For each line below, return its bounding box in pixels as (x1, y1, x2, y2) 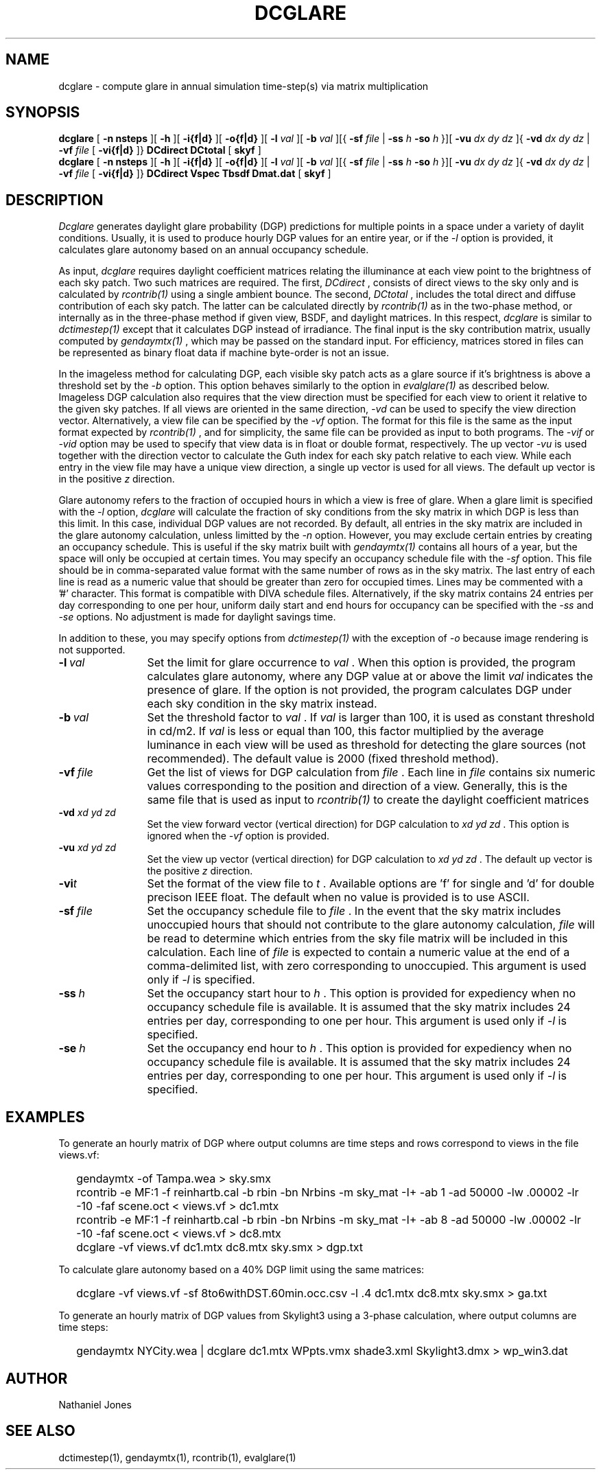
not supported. (58, 644, 126, 656)
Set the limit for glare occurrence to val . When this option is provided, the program (147, 655, 576, 670)
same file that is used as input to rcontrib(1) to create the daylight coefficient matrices (147, 793, 589, 807)
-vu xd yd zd (58, 841, 117, 854)
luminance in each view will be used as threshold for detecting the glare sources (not (147, 738, 586, 752)
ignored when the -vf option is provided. (147, 830, 330, 842)
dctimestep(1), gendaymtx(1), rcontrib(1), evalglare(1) (58, 1451, 296, 1463)
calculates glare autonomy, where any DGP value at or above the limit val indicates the (147, 669, 593, 684)
